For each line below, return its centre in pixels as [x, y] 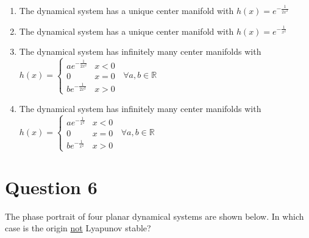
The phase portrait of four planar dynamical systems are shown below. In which [154, 216]
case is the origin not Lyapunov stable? [78, 228]
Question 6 [51, 187]
